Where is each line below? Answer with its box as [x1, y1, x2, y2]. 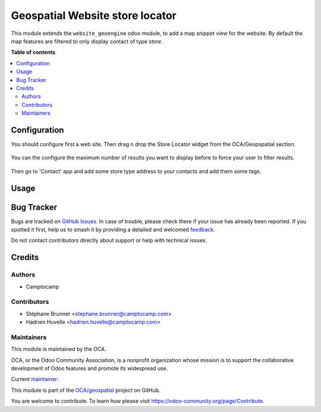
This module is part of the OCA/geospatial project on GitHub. [11, 386, 160, 394]
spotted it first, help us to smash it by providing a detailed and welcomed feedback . [11, 226, 215, 233]
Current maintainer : [11, 376, 59, 383]
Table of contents [11, 49, 56, 56]
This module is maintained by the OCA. [11, 346, 106, 353]
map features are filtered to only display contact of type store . [11, 37, 163, 45]
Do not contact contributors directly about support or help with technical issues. [11, 237, 207, 244]
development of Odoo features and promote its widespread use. [11, 365, 168, 372]
